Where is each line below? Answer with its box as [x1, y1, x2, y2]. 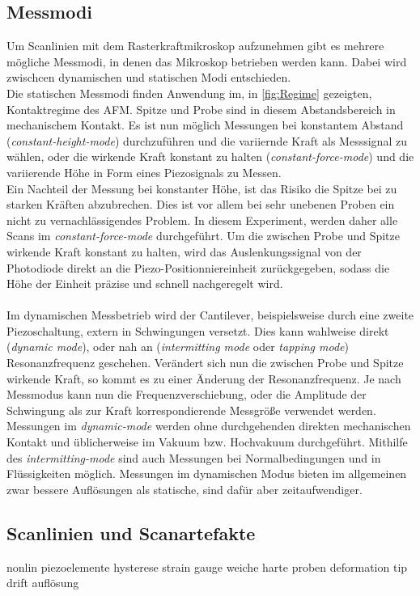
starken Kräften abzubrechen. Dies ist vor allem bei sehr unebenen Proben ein [6, 196, 395, 213]
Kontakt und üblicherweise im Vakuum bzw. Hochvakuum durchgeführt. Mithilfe [6, 433, 408, 450]
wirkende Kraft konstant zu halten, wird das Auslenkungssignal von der [6, 243, 362, 260]
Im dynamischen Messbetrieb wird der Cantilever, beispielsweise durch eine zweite [6, 306, 414, 323]
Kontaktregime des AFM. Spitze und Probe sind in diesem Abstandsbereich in [6, 100, 396, 117]
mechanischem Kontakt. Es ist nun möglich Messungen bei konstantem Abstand [6, 116, 404, 133]
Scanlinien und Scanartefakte [6, 520, 256, 545]
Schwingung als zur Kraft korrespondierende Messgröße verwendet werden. [6, 401, 376, 418]
